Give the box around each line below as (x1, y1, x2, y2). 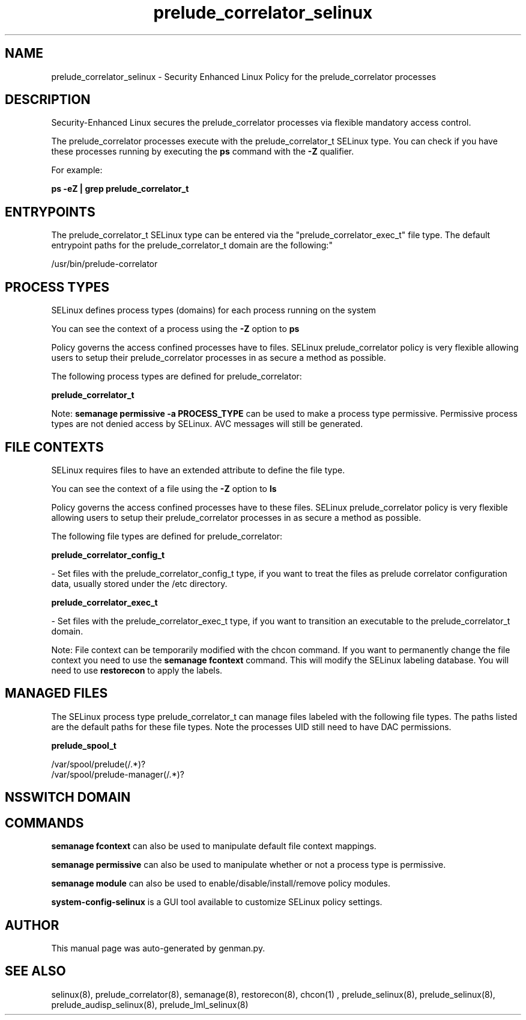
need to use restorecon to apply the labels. (51, 665, 223, 675)
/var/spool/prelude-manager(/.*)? (51, 769, 184, 779)
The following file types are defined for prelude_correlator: (51, 530, 283, 541)
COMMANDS (5, 815, 84, 831)
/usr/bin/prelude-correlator (51, 259, 158, 269)
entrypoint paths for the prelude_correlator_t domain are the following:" (51, 240, 333, 251)
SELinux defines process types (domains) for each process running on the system (51, 305, 376, 316)
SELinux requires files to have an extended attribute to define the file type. (51, 464, 345, 475)
